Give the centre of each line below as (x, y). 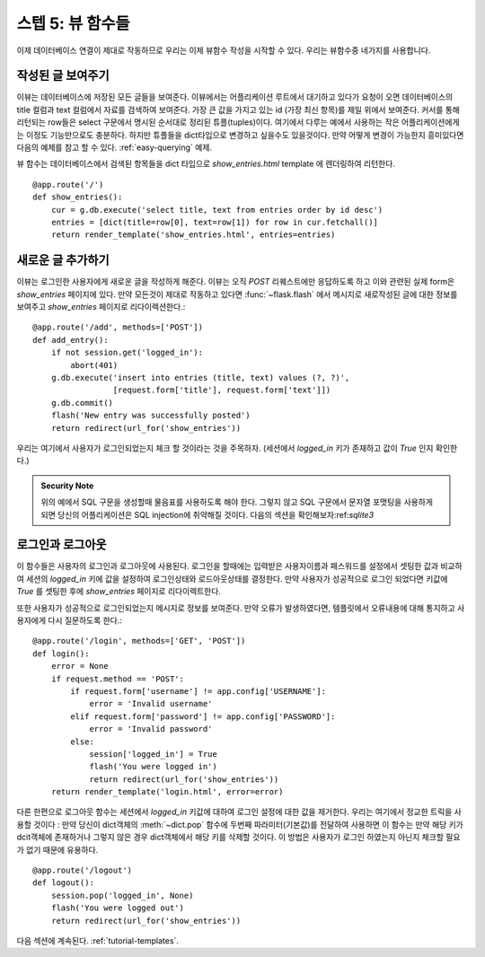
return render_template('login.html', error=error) (167, 792)
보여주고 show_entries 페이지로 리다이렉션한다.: (101, 307)
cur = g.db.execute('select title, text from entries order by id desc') (217, 210)
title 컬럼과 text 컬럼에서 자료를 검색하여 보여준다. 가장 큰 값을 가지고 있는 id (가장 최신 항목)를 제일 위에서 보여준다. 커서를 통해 (238, 110)
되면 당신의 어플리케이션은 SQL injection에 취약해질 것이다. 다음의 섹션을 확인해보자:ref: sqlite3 (207, 514)
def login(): (61, 654)
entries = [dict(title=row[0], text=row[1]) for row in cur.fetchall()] (215, 222)
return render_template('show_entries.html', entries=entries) (193, 235)
